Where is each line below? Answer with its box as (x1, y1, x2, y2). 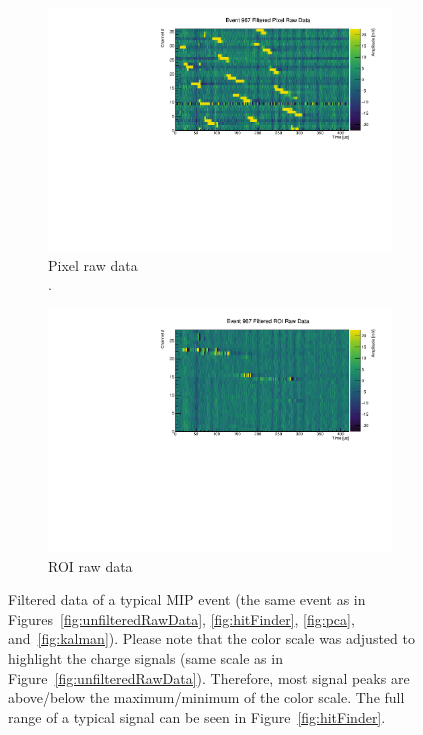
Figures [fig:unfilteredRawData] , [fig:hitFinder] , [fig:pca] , (8, 608, 355, 629)
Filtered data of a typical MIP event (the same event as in (8, 589, 366, 610)
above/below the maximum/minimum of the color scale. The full (8, 687, 405, 708)
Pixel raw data (48, 254, 138, 275)
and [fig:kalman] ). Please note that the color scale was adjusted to (8, 628, 415, 649)
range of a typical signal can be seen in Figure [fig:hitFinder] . (8, 706, 386, 727)
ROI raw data (48, 555, 133, 576)
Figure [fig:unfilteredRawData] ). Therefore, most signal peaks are (8, 667, 410, 688)
